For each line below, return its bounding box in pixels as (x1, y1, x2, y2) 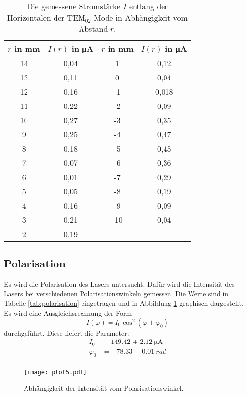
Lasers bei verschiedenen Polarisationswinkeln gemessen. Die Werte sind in (4, 288, 229, 298)
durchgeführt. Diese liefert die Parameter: (4, 327, 129, 338)
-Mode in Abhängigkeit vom (91, 12, 188, 23)
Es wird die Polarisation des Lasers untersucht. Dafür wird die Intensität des (4, 279, 235, 289)
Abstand (79, 23, 108, 34)
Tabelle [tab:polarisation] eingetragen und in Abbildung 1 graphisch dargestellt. (4, 298, 244, 308)
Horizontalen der (7, 12, 65, 23)
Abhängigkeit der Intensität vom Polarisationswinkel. (24, 383, 184, 393)
